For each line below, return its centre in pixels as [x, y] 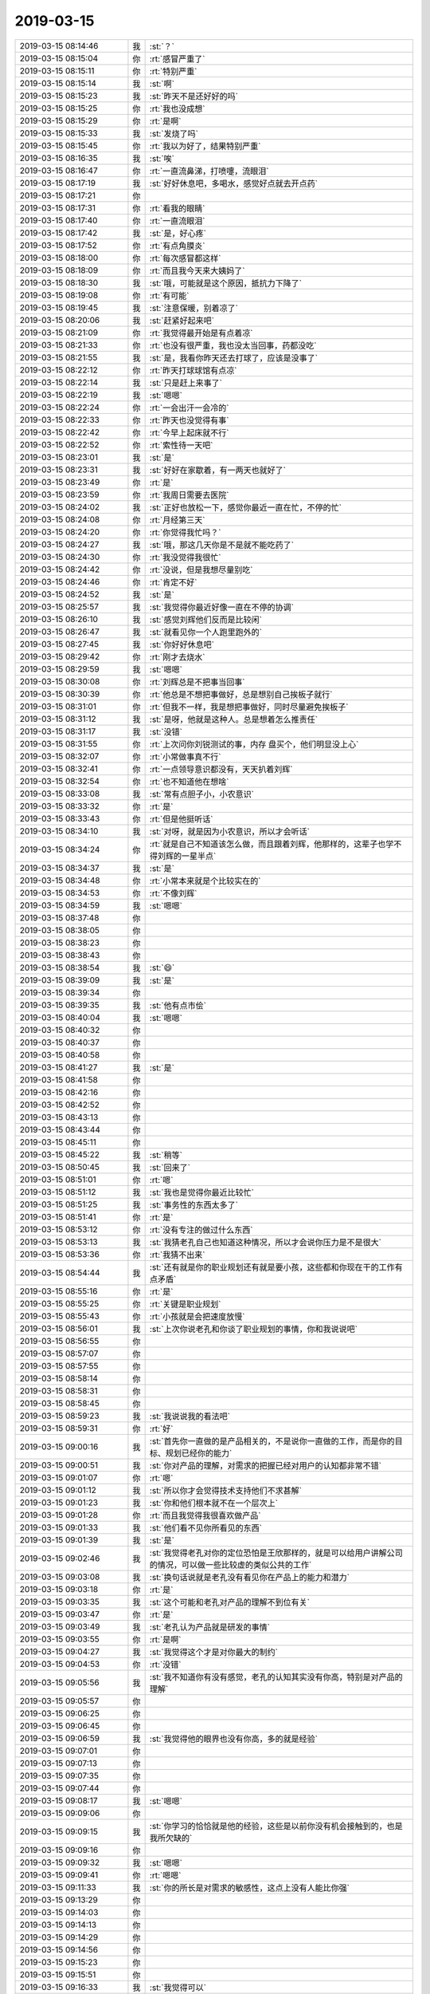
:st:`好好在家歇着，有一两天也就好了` [218, 470]
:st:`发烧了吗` [174, 133]
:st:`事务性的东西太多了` [194, 1204]
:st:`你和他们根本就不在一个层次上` [214, 1503]
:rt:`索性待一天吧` [181, 445]
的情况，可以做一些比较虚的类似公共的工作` [231, 1565]
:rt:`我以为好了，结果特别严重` [205, 146]
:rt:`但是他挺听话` [181, 819]
